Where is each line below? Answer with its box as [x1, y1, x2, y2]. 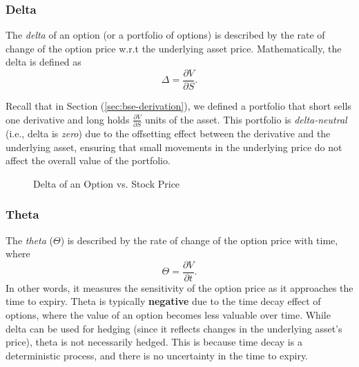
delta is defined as [6, 54, 81, 69]
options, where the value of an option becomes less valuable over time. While [6, 308, 331, 321]
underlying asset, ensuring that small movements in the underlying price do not [6, 139, 342, 154]
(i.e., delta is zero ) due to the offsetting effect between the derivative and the [6, 126, 331, 140]
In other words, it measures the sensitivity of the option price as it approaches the [6, 280, 353, 295]
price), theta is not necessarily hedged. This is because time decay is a [6, 335, 302, 349]
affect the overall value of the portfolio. [6, 153, 171, 168]
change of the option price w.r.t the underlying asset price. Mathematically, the [6, 41, 342, 55]
